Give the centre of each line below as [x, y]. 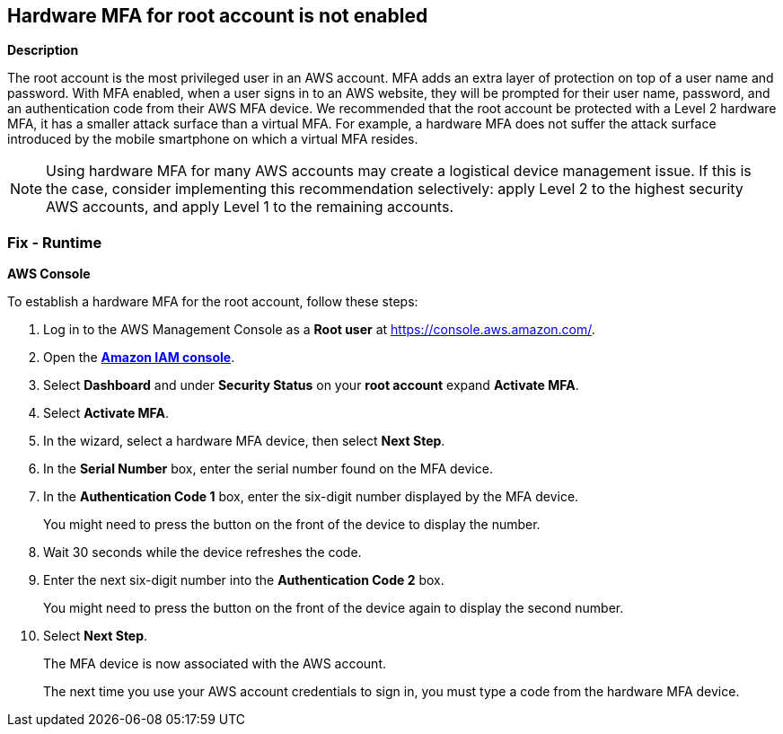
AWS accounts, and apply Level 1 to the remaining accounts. [250, 207]
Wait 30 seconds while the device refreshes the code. [202, 553]
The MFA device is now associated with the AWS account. [215, 664]
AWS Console [49, 274]
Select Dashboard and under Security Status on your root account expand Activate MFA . [311, 385]
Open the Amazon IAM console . [139, 358]
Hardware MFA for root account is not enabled [218, 16]
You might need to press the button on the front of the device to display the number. [292, 525]
